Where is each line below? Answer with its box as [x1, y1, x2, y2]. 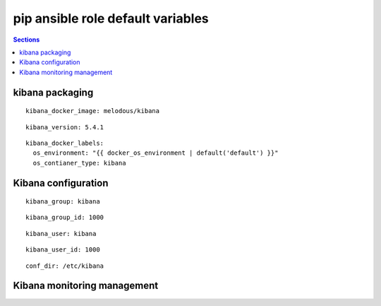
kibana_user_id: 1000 [25, 246, 100, 254]
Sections [13, 35, 40, 44]
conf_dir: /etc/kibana [25, 261, 104, 270]
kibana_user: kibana [25, 230, 97, 237]
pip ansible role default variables [13, 11, 210, 26]
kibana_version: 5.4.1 [25, 123, 104, 131]
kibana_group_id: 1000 [25, 213, 104, 222]
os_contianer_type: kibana [32, 159, 126, 167]
